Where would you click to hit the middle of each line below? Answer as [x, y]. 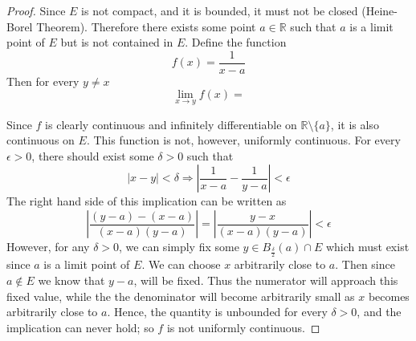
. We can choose [181, 264]
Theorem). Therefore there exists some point [146, 26]
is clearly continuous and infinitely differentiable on [171, 124]
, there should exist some [93, 155]
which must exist [367, 247]
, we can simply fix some [179, 247]
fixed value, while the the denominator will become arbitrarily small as [181, 296]
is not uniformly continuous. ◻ [243, 327]
